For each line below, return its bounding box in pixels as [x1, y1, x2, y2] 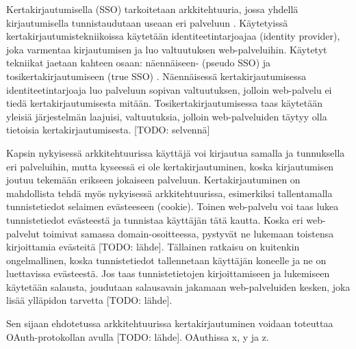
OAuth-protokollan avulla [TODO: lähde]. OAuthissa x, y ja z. [6, 329, 269, 344]
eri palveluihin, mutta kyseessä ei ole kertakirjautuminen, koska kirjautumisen [6, 159, 334, 173]
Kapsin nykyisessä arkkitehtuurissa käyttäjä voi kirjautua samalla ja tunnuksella [6, 145, 345, 159]
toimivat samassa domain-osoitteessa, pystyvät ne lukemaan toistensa [42, 226, 334, 240]
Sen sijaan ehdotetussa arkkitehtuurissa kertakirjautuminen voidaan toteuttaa [6, 316, 333, 331]
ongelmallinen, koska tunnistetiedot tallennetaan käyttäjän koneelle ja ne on [6, 253, 327, 267]
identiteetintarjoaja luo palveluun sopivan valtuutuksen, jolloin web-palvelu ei [6, 82, 332, 96]
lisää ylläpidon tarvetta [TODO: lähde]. [6, 293, 173, 307]
